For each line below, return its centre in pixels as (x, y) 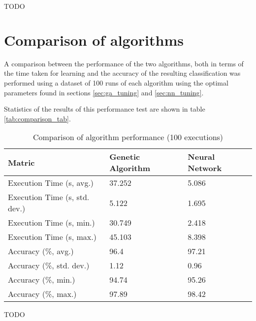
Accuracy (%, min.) (42, 280)
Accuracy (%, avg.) (41, 251)
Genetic (125, 157)
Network (205, 168)
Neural (201, 157)
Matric (21, 162)
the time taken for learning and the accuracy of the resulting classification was (122, 73)
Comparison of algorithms (94, 40)
